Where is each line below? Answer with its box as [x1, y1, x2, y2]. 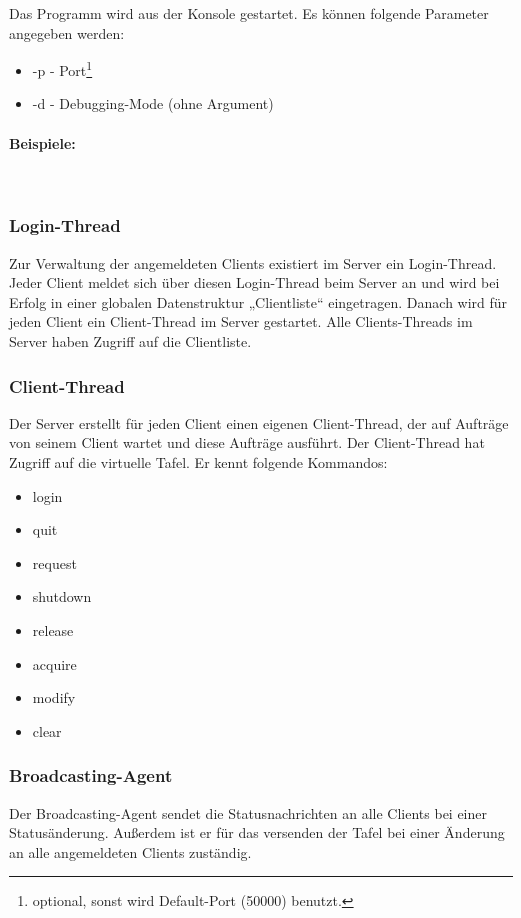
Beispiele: [9, 132, 76, 153]
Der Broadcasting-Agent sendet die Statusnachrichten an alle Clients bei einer [9, 802, 488, 823]
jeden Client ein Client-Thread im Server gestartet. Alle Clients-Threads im [9, 311, 473, 332]
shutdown [32, 586, 92, 607]
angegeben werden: [9, 22, 125, 43]
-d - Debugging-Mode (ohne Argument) [32, 93, 274, 114]
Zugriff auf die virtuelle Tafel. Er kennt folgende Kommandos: [9, 452, 388, 473]
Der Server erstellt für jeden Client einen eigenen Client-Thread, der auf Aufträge [9, 412, 509, 433]
